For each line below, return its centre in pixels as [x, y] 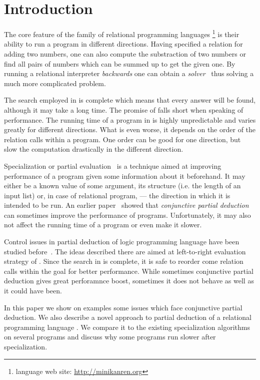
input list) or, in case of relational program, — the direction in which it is [117, 195]
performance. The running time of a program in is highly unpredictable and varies [130, 119]
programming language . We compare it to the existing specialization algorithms [127, 327]
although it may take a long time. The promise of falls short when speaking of [124, 109]
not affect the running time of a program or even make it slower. [103, 225]
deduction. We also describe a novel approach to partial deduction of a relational [128, 317]
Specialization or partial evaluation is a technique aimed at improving [113, 165]
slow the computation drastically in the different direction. [94, 149]
